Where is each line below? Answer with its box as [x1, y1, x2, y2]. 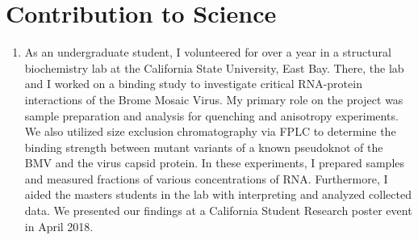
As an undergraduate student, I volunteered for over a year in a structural [24, 44, 391, 61]
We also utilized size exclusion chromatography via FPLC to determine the [24, 123, 396, 140]
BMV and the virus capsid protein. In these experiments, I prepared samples [24, 154, 405, 171]
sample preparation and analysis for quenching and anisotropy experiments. [24, 107, 399, 124]
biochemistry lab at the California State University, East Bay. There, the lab [24, 59, 404, 76]
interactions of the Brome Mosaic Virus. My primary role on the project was [24, 91, 403, 107]
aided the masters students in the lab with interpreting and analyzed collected [24, 186, 412, 203]
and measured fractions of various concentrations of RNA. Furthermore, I [24, 170, 388, 187]
